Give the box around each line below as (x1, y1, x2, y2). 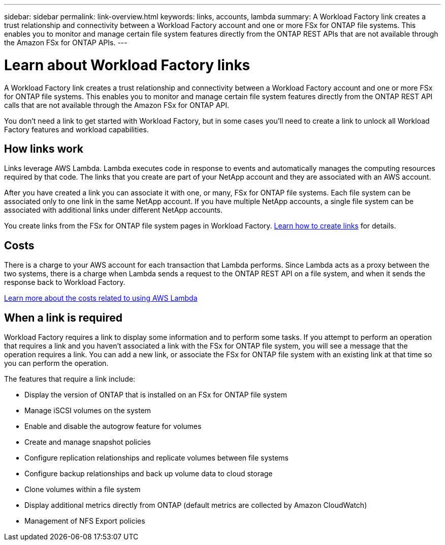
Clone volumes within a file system (24, 485, 141, 494)
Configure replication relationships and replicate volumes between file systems (24, 453, 289, 463)
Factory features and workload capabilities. (4, 125, 149, 134)
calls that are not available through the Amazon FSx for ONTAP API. (4, 100, 230, 109)
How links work (4, 142, 83, 155)
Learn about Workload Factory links (4, 56, 250, 74)
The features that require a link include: (4, 375, 136, 384)
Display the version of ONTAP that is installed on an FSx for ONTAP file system (24, 390, 287, 399)
